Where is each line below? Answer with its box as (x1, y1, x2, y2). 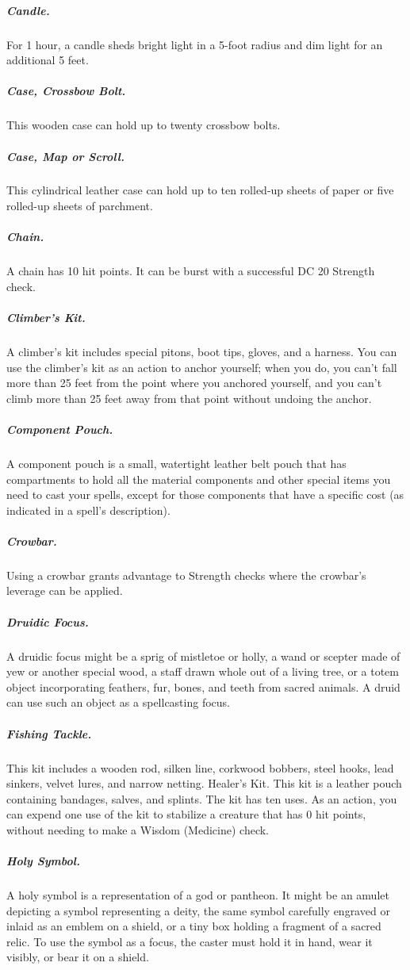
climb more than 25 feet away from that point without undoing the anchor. (6, 389, 372, 406)
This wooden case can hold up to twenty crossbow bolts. (6, 117, 281, 133)
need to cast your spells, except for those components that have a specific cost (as (6, 486, 404, 503)
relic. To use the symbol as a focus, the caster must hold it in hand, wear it (6, 933, 373, 949)
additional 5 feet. (6, 52, 89, 68)
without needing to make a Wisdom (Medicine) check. (6, 821, 270, 838)
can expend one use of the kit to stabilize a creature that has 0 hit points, (6, 806, 366, 822)
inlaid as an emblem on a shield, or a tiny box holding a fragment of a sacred (6, 918, 381, 934)
